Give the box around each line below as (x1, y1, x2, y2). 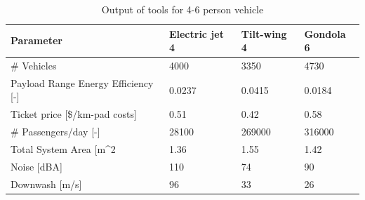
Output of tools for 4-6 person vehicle (101, 2, 264, 16)
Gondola (304, 26, 346, 41)
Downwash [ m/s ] (11, 176, 82, 191)
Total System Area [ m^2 (11, 142, 116, 156)
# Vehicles (11, 58, 57, 73)
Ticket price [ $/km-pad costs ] (11, 107, 137, 121)
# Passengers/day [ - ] (11, 124, 100, 139)
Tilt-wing (241, 26, 287, 41)
